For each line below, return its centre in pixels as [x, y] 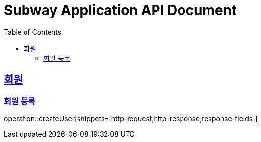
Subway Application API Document [120, 10]
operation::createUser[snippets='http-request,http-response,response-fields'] [131, 118]
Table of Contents [33, 32]
